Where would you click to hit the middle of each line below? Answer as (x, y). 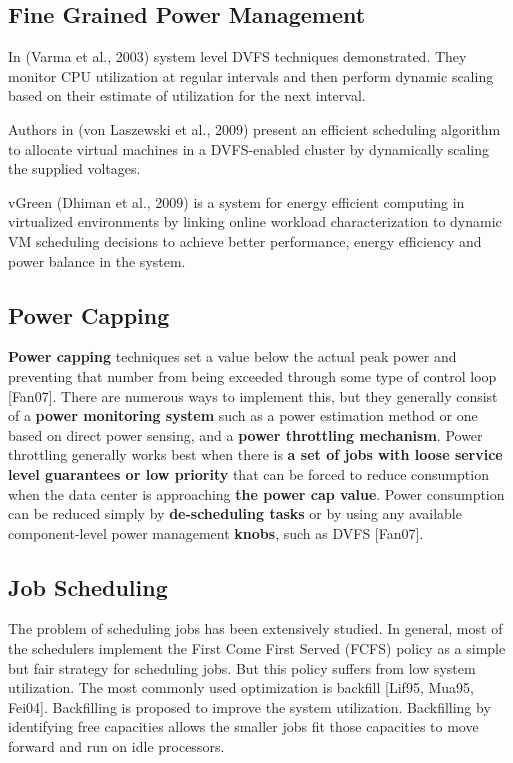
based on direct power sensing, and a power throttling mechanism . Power (245, 434)
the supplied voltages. (74, 168)
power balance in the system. (97, 260)
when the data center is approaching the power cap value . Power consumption (256, 493)
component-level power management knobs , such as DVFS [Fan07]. (216, 532)
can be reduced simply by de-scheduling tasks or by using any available (235, 513)
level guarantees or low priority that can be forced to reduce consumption (248, 473)
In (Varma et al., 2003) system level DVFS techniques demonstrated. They (237, 56)
